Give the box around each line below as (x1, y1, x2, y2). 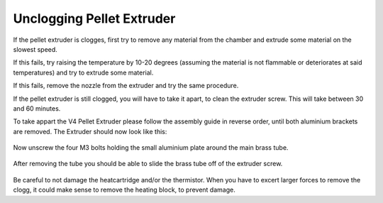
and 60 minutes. (13, 104, 61, 113)
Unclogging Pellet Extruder (13, 11, 176, 26)
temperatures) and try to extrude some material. (13, 68, 154, 77)
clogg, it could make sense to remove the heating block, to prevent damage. (13, 185, 235, 194)
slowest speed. (13, 45, 58, 53)
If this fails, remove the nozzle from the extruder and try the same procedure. (13, 82, 239, 90)
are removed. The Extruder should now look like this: (13, 127, 167, 136)
